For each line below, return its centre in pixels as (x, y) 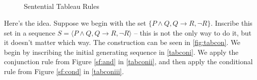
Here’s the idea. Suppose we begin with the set (75, 22)
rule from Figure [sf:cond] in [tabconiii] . (64, 71)
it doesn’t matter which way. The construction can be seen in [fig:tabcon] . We (122, 42)
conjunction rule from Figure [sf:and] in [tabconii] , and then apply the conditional (128, 61)
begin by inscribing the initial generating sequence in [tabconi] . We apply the (121, 52)
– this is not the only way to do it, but (193, 32)
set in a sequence (30, 32)
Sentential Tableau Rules (62, 6)
